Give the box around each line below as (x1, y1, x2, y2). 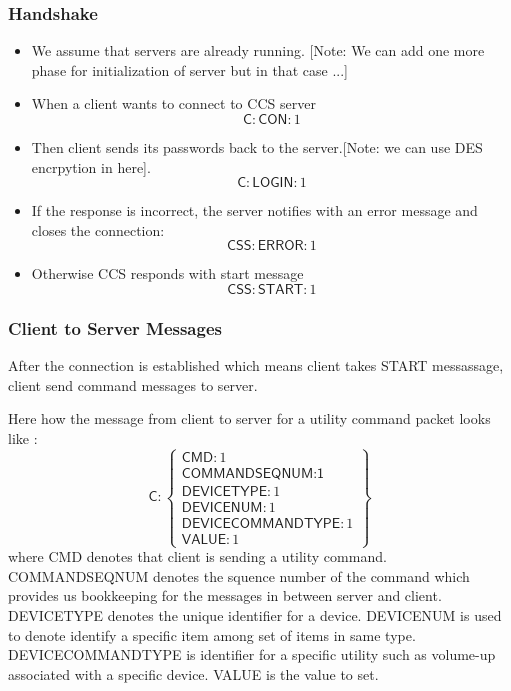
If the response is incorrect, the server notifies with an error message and (31, 200, 478, 221)
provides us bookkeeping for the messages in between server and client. (8, 585, 442, 606)
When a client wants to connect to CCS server (31, 93, 316, 114)
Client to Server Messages (8, 315, 222, 340)
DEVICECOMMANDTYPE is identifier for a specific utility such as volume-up (8, 644, 496, 665)
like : (8, 427, 38, 448)
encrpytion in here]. (31, 156, 151, 177)
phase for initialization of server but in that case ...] (31, 59, 348, 80)
